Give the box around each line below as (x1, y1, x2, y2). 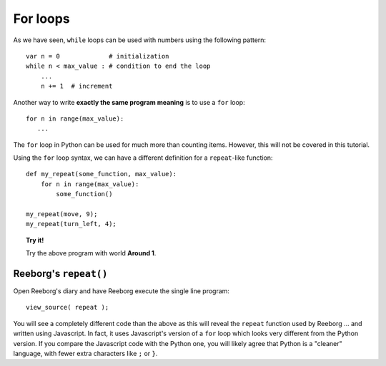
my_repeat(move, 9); (26, 210, 98, 218)
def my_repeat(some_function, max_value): (26, 170, 177, 178)
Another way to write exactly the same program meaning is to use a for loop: (13, 98, 246, 106)
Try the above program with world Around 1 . (26, 249, 157, 258)
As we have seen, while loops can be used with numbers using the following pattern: (13, 36, 267, 44)
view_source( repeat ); (26, 303, 109, 312)
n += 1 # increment (40, 82, 113, 91)
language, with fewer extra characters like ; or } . (13, 350, 158, 358)
